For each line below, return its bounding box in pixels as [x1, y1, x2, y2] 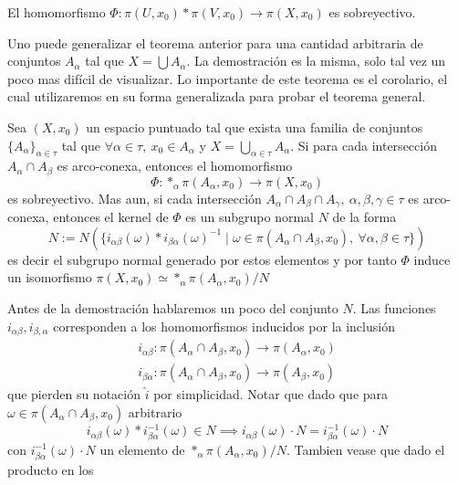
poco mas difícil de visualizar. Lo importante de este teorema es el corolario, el [7, 69, 448, 88]
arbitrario [128, 402, 182, 421]
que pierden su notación [7, 385, 141, 404]
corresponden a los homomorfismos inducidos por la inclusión [53, 316, 395, 335]
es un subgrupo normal [185, 207, 314, 227]
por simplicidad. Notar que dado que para [153, 385, 389, 404]
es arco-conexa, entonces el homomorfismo [57, 156, 293, 175]
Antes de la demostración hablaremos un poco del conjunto [7, 299, 338, 318]
